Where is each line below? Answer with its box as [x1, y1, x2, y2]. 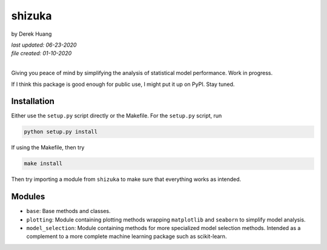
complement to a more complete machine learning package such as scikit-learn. [26, 233, 227, 240]
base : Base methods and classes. [26, 208, 111, 215]
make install [24, 160, 63, 167]
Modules [11, 191, 45, 202]
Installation [11, 96, 54, 107]
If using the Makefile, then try [11, 144, 85, 151]
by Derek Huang [11, 30, 52, 38]
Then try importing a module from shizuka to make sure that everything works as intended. [11, 176, 242, 183]
